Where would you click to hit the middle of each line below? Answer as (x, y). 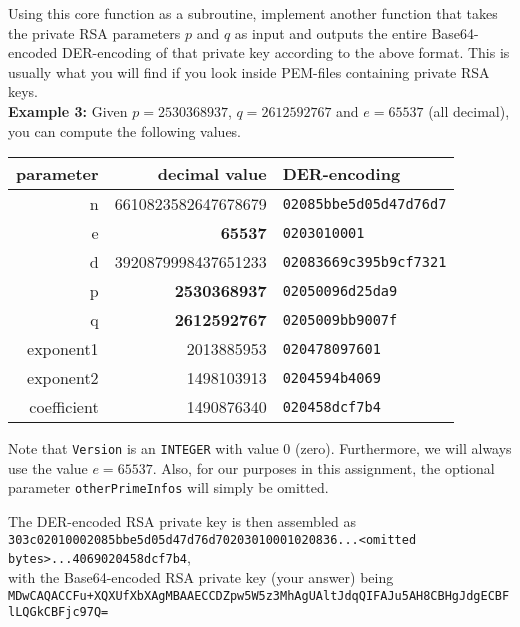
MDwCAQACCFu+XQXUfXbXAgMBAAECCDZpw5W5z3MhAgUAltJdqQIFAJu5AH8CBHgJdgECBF (259, 595)
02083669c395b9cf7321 (364, 261)
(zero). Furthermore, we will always (403, 448)
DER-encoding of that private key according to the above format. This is (286, 52)
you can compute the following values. (125, 130)
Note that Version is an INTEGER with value (143, 448)
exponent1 (63, 349)
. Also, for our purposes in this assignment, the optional (323, 467)
